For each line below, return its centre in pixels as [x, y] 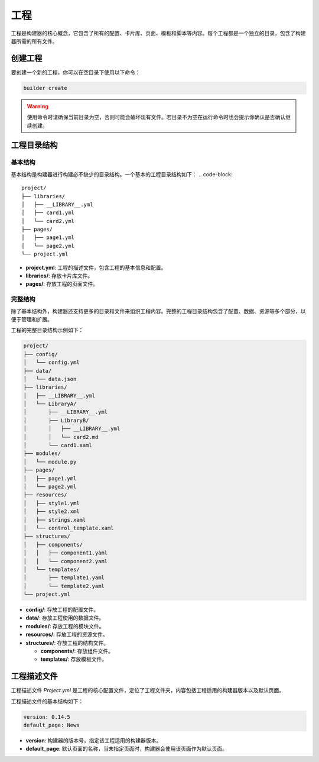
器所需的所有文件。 [34, 41]
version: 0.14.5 [47, 717]
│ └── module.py [50, 462]
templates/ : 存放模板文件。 [74, 659]
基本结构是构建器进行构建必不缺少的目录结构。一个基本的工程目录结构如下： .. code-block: [122, 174]
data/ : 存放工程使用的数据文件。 [65, 618]
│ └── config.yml [51, 363]
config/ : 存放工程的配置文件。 [62, 610]
